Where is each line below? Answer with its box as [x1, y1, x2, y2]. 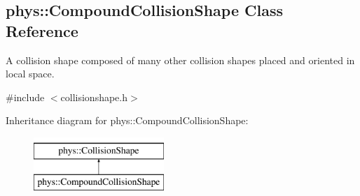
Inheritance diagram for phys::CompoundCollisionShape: [6, 113, 249, 128]
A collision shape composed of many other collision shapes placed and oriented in [6, 52, 355, 67]
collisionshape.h [60, 89, 128, 104]
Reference [6, 20, 78, 41]
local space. [6, 66, 55, 81]
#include [6, 89, 45, 104]
